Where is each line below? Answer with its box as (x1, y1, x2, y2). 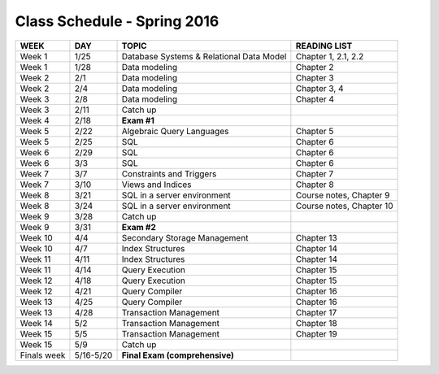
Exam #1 (121, 115, 154, 126)
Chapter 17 (295, 307, 337, 318)
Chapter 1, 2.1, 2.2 (295, 50, 364, 62)
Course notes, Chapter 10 (295, 200, 393, 211)
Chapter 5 (295, 125, 334, 137)
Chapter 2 (295, 61, 334, 72)
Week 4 (20, 115, 50, 126)
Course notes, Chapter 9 (295, 189, 390, 201)
